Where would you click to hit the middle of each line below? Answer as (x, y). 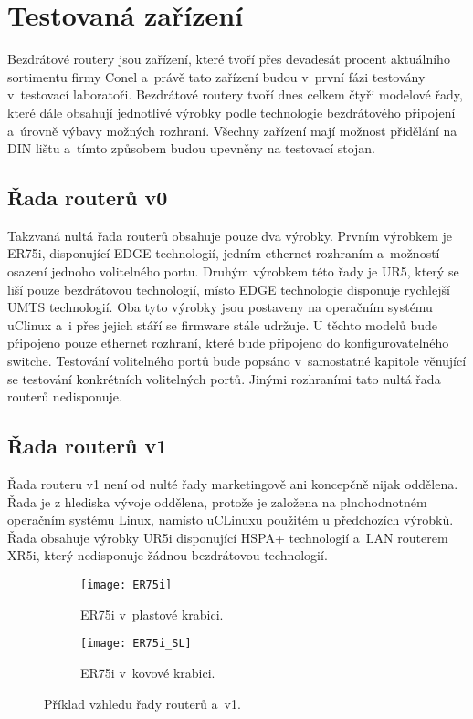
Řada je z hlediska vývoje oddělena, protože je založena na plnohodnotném (217, 501)
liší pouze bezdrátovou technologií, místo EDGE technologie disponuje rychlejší (229, 289)
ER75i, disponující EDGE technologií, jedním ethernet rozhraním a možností (224, 253)
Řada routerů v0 (88, 198)
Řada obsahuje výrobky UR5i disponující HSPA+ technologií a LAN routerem (228, 537)
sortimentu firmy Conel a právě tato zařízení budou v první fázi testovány (216, 76)
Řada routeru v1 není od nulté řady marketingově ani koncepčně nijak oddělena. (233, 484)
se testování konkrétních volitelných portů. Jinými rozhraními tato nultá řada (224, 378)
